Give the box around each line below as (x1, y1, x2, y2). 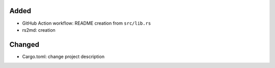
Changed (9, 40, 39, 49)
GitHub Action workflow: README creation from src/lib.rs (22, 20, 151, 26)
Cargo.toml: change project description (22, 53, 104, 59)
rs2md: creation (22, 27, 56, 33)
